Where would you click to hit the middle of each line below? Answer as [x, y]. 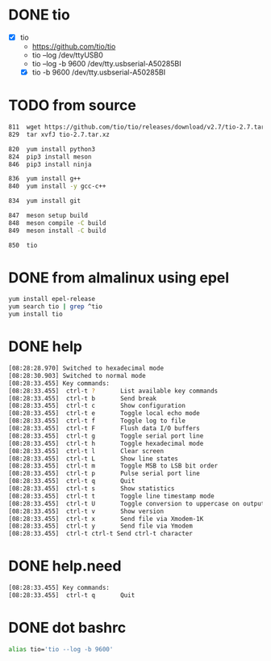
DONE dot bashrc [67, 628]
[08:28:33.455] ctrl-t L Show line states [94, 459]
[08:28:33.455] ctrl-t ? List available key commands [113, 391]
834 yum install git [45, 201]
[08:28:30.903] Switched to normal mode [77, 375]
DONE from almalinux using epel [119, 278]
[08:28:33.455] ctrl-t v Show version [86, 511]
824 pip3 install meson [50, 157]
